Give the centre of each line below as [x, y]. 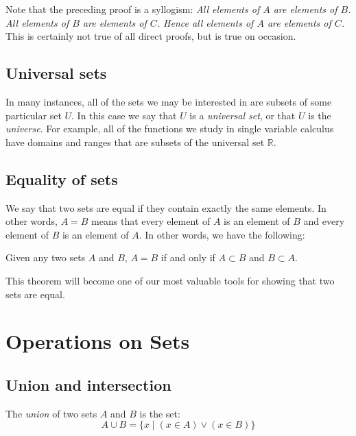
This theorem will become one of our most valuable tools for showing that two [170, 280]
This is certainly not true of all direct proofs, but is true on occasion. [151, 36]
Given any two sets [46, 257]
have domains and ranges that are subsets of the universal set [135, 142]
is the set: [160, 413]
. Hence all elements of [205, 22]
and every [324, 221]
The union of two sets [51, 413]
